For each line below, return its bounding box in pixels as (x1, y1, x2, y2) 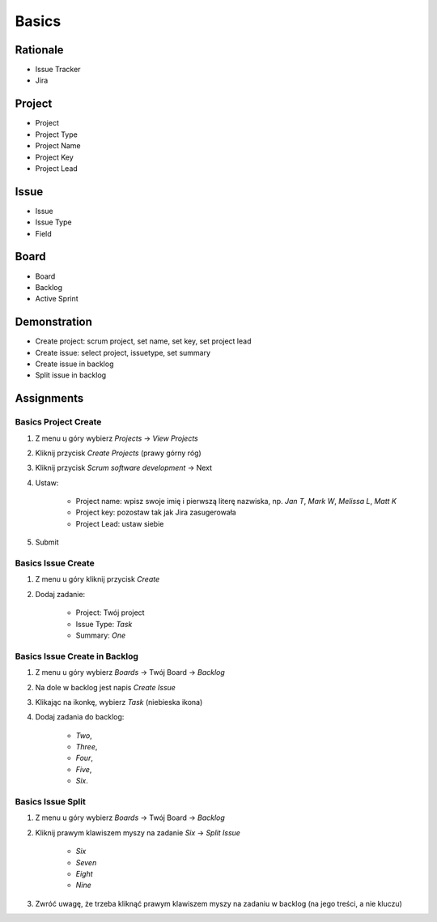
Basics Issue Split (15, 796, 87, 807)
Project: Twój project (75, 608, 145, 617)
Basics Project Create (15, 416, 102, 428)
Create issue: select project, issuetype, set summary (35, 348, 210, 357)
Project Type (35, 130, 78, 139)
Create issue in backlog (35, 359, 114, 369)
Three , (75, 742, 98, 752)
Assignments (15, 391, 84, 405)
